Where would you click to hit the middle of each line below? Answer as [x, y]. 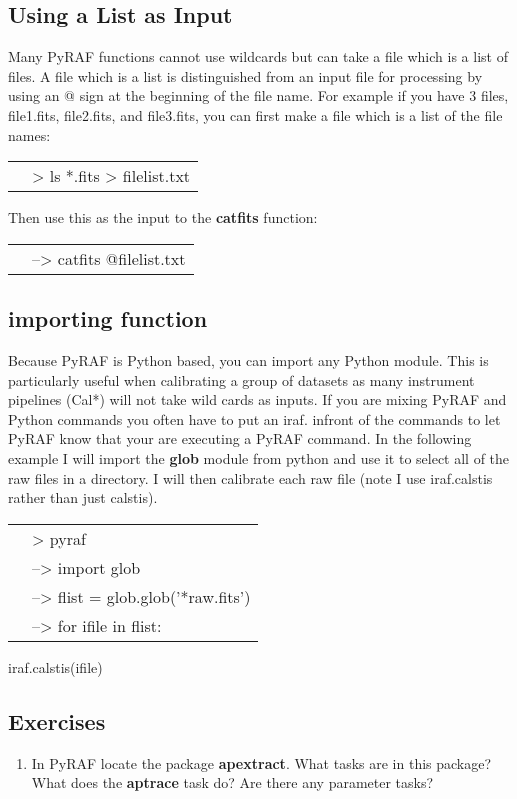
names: [29, 134]
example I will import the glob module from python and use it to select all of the [259, 457]
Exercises [57, 720]
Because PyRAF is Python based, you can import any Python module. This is [248, 359]
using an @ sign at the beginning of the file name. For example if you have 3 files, [258, 95]
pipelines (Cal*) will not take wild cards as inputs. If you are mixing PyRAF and [257, 399]
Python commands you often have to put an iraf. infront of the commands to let [254, 418]
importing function [108, 318]
